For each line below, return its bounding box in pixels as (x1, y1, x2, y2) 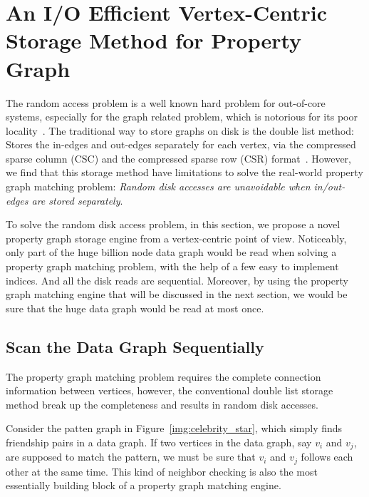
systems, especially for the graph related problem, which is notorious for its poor (6, 109, 358, 124)
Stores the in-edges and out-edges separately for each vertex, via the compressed (6, 137, 356, 152)
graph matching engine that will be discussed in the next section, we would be (6, 287, 348, 302)
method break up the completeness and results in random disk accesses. (6, 396, 318, 411)
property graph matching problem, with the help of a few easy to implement (6, 259, 339, 274)
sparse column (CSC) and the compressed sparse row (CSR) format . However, (6, 150, 352, 165)
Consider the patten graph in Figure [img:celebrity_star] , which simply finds (6, 421, 343, 436)
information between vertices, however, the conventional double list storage (6, 383, 333, 398)
